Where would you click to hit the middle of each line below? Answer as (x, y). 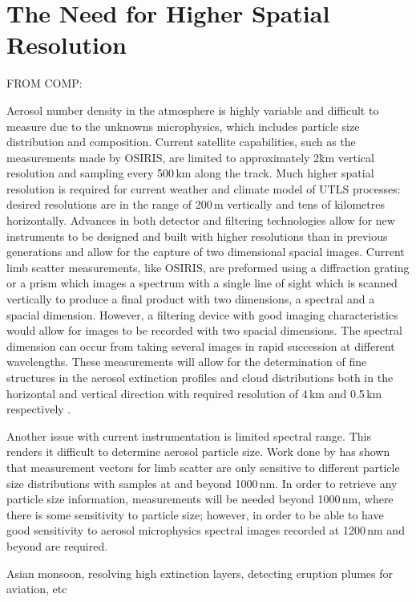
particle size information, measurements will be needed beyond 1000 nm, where (200, 499)
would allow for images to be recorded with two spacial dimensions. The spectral (205, 330)
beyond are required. (57, 545)
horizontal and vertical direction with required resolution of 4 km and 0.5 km (194, 393)
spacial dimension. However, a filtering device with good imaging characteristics (202, 314)
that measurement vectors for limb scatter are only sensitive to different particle (203, 467)
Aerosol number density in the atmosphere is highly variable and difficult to (193, 110)
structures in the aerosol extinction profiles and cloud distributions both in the (200, 377)
